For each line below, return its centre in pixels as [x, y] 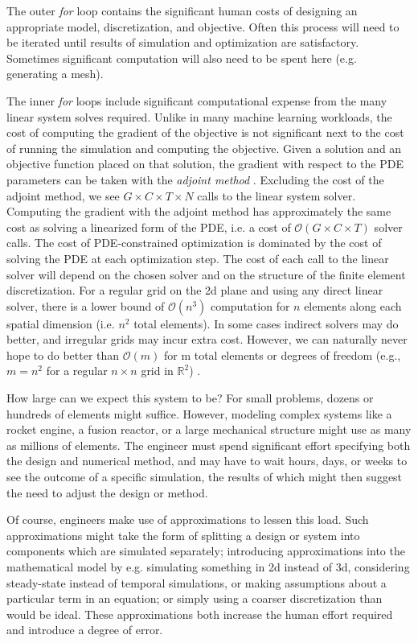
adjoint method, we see [63, 195]
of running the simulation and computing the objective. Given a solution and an [204, 148]
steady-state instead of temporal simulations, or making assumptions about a [197, 582]
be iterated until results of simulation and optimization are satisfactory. [183, 42]
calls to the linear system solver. [277, 195]
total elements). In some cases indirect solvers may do [266, 323]
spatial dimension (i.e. [61, 323]
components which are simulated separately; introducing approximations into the [206, 551]
